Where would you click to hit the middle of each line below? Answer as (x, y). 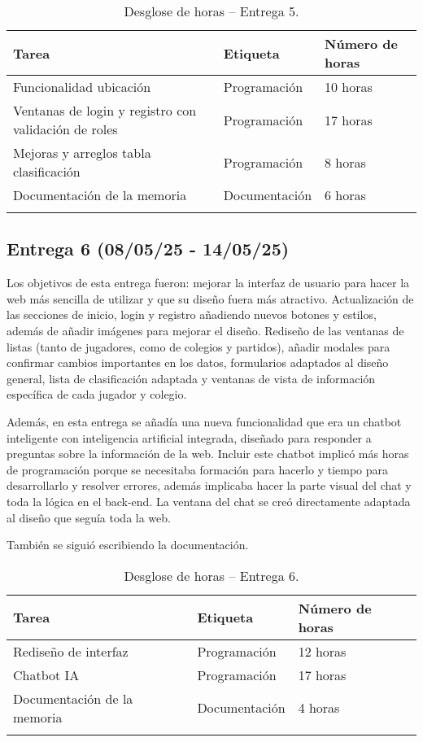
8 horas (345, 162)
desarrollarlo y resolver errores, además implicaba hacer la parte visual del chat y (209, 485)
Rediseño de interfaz (71, 651)
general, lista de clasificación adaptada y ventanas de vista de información (191, 378)
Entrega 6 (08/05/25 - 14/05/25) (148, 249)
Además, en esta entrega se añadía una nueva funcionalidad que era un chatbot (204, 421)
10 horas (349, 87)
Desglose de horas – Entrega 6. (211, 575)
